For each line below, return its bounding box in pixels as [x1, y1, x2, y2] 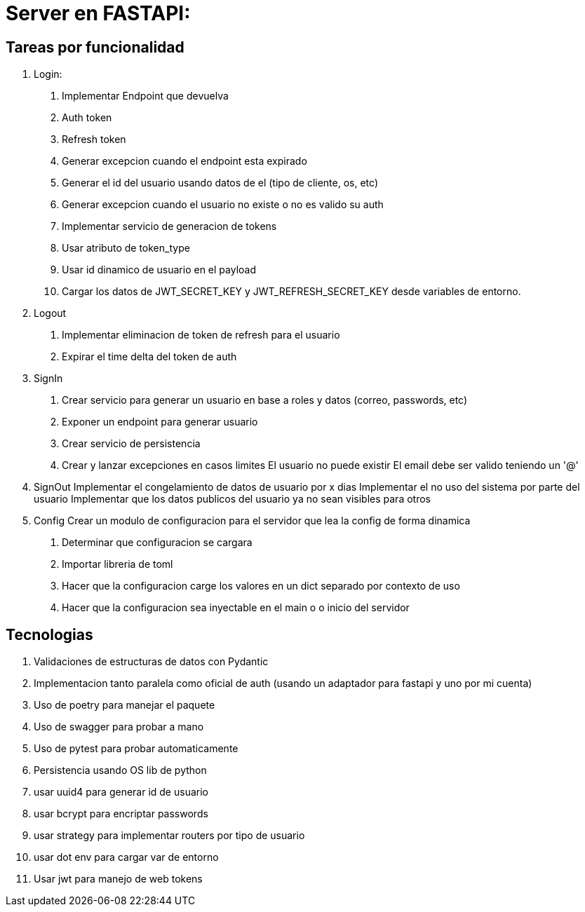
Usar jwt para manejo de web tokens [34, 873, 203, 885]
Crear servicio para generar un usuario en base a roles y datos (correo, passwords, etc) [62, 394, 468, 407]
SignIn [34, 372, 63, 385]
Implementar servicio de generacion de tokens [62, 220, 277, 233]
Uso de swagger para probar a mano [34, 721, 204, 733]
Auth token [62, 111, 112, 124]
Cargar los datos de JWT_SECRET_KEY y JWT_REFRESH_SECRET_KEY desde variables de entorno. [62, 285, 521, 298]
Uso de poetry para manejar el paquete [34, 699, 215, 712]
